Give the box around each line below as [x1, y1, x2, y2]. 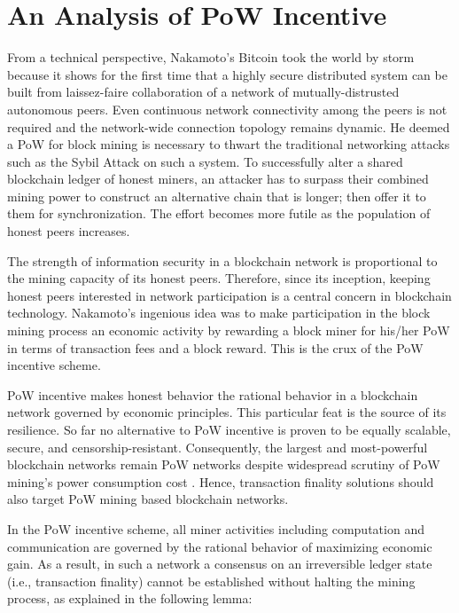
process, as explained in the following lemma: [7, 589, 253, 608]
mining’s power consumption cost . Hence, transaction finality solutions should [7, 472, 434, 491]
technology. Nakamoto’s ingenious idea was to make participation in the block [7, 303, 431, 322]
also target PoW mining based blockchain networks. [7, 490, 289, 508]
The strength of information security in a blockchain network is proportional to [7, 251, 438, 270]
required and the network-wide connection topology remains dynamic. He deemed [7, 117, 450, 136]
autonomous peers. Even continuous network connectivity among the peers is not [7, 99, 447, 118]
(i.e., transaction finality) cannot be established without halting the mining [7, 571, 416, 590]
